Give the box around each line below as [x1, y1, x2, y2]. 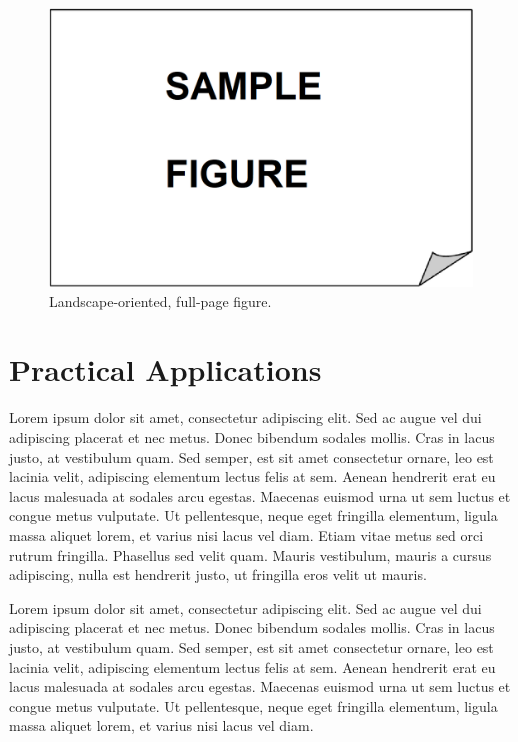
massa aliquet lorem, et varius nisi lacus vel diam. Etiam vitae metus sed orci [9, 524, 484, 545]
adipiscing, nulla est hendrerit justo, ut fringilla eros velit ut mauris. [9, 564, 427, 585]
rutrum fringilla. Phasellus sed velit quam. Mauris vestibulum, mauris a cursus [9, 544, 492, 565]
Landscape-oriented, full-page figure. [49, 290, 272, 311]
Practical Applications [9, 349, 322, 390]
